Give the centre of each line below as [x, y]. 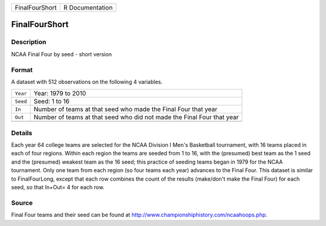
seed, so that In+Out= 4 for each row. [58, 187]
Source [22, 202]
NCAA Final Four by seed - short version [61, 54]
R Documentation [88, 8]
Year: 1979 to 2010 [60, 94]
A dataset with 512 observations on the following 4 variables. [87, 82]
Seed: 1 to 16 [51, 102]
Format [22, 69]
